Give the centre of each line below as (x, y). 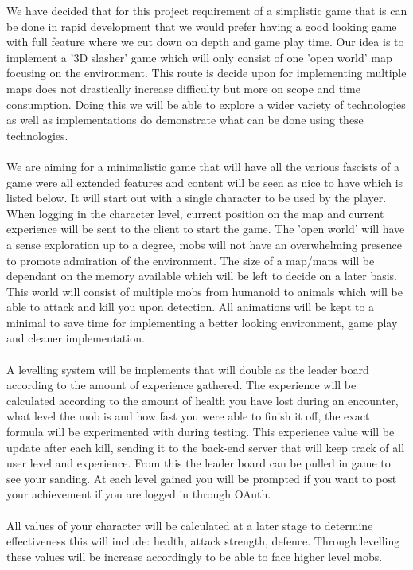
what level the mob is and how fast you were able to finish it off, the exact (188, 416)
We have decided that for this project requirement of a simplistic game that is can (207, 10)
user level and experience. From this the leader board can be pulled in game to (199, 463)
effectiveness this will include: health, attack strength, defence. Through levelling (203, 541)
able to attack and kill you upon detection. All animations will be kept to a (191, 307)
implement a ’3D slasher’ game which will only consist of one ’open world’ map (199, 57)
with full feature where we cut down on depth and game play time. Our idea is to (205, 42)
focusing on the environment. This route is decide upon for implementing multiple (206, 73)
